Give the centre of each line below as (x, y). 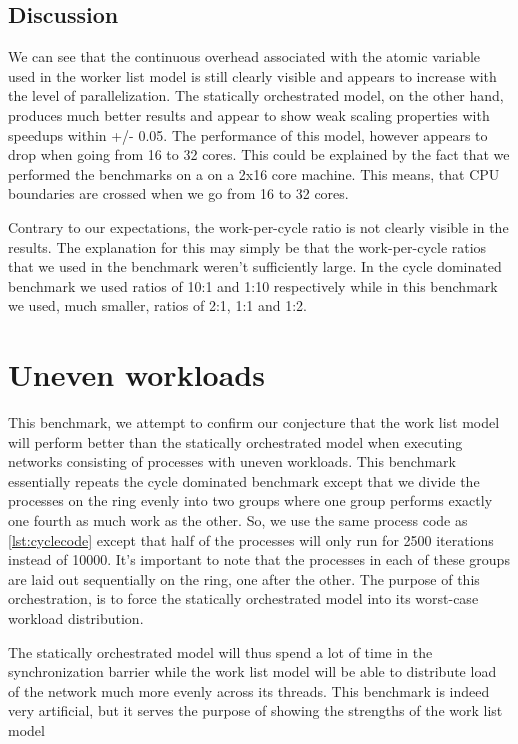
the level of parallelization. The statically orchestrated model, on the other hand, (256, 95)
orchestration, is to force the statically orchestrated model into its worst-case (243, 598)
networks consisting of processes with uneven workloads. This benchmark (232, 461)
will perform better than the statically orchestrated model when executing (235, 441)
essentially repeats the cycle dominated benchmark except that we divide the (244, 480)
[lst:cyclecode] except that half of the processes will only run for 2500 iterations (251, 539)
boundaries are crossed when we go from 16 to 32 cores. (178, 193)
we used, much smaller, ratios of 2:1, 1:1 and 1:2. (157, 305)
